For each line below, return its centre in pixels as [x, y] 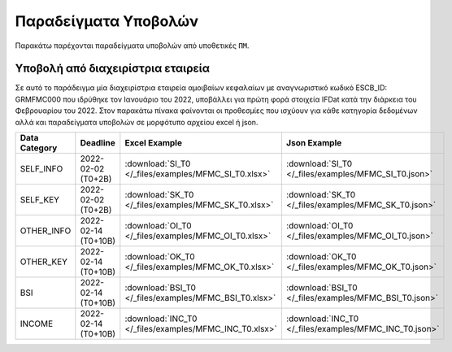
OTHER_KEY [44, 262]
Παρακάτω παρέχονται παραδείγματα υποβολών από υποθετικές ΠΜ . [132, 46]
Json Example [314, 143]
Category [39, 148]
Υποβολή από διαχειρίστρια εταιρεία [113, 69]
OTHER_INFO [46, 231]
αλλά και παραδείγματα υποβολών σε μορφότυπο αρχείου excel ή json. [137, 122]
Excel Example [154, 143]
